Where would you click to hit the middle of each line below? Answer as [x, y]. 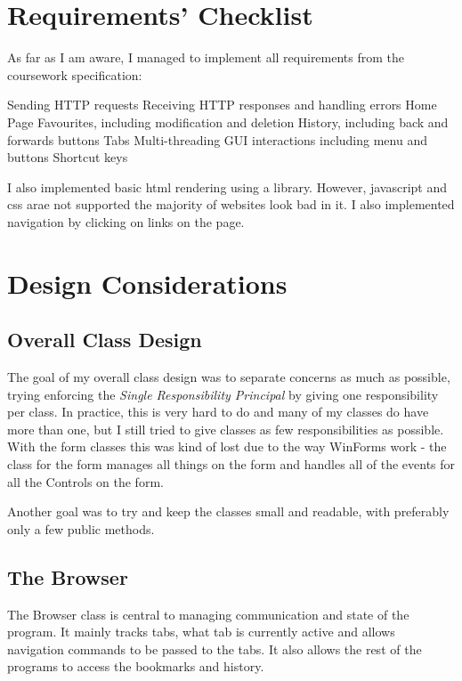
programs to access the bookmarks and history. [136, 666]
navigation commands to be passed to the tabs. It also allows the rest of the [215, 649]
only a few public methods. [81, 528]
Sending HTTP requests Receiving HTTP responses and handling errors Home [222, 105]
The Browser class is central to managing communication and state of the [208, 614]
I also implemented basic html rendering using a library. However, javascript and [227, 186]
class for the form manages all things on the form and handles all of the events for [231, 464]
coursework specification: [75, 74]
